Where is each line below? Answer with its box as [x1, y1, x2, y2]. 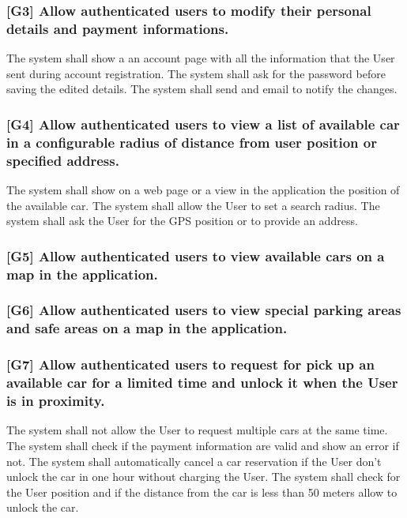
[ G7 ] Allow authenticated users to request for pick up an [6, 355, 375, 374]
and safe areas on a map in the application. [6, 318, 288, 338]
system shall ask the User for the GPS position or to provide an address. [6, 212, 358, 229]
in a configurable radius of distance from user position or [6, 132, 377, 152]
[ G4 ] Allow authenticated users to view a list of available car [6, 114, 400, 133]
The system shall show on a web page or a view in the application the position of [6, 181, 400, 197]
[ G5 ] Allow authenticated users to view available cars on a [6, 246, 385, 265]
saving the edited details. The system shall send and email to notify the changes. [6, 81, 398, 97]
